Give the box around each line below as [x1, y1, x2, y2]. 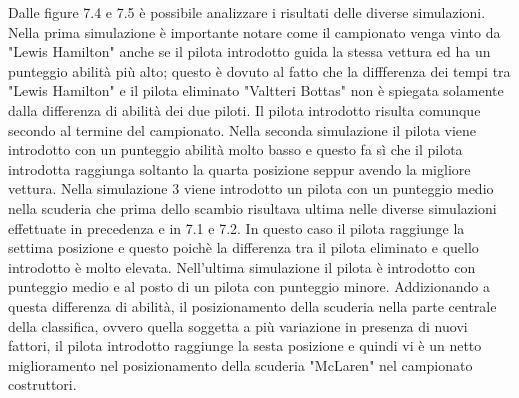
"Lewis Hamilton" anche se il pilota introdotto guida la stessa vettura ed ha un [8, 41, 491, 62]
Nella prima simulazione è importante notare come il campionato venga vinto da [8, 21, 501, 42]
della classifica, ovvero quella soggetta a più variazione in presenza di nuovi [8, 315, 468, 336]
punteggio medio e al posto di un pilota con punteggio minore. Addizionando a [8, 276, 490, 297]
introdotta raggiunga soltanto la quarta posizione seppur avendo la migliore [8, 158, 471, 179]
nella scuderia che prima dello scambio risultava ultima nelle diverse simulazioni [8, 197, 497, 218]
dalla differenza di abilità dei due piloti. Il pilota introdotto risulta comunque [8, 99, 481, 120]
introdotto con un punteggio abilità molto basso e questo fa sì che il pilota [8, 139, 463, 160]
